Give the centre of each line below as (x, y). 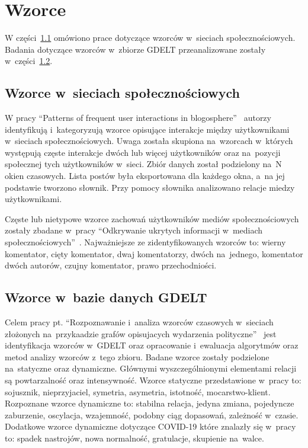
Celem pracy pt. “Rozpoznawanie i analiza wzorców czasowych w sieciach (139, 322)
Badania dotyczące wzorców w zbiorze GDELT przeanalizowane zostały (135, 49)
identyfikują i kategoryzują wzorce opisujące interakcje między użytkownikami (147, 129)
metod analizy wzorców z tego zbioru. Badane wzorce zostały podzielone (137, 356)
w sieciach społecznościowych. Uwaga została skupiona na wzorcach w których (149, 141)
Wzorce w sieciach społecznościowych (122, 93)
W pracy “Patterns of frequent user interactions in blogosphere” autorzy (138, 118)
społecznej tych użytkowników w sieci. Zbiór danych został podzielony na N (143, 164)
